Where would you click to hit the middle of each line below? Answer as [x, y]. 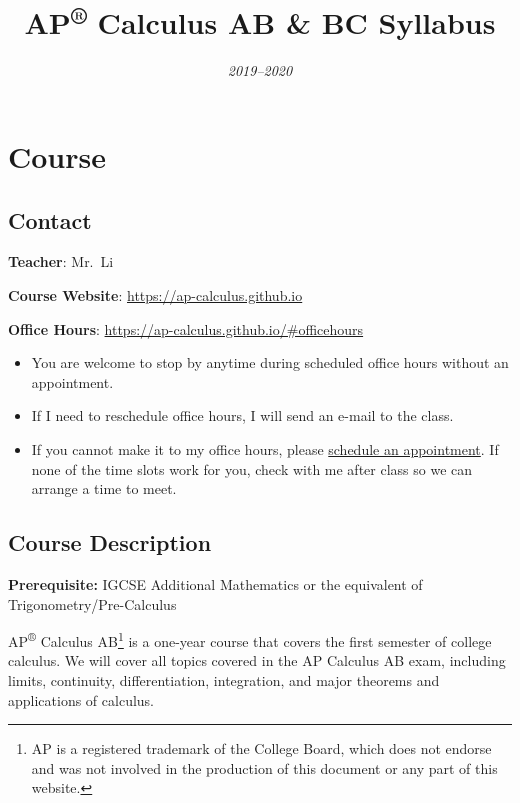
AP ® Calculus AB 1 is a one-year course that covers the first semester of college [250, 639]
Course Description [110, 542]
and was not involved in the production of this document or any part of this [264, 767]
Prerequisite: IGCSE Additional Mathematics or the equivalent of [215, 583]
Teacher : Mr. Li [61, 261]
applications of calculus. [81, 699]
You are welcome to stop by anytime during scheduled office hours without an [270, 362]
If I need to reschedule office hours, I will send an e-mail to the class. [242, 415]
